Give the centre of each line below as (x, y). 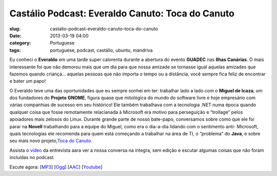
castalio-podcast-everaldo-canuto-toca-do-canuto (104, 29)
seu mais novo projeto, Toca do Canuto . (51, 141)
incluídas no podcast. (32, 158)
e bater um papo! (28, 81)
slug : (15, 29)
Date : (15, 35)
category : (20, 43)
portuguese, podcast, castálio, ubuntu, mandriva (102, 50)
